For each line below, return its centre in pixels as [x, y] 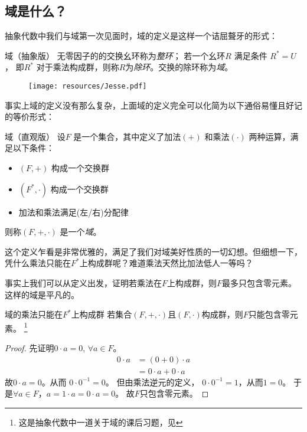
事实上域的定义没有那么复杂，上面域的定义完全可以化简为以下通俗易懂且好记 [153, 105]
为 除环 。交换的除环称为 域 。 [179, 67]
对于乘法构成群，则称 [78, 67]
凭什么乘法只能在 [38, 263]
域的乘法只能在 [34, 314]
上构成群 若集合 [102, 314]
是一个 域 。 [81, 232]
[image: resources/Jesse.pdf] [88, 86]
